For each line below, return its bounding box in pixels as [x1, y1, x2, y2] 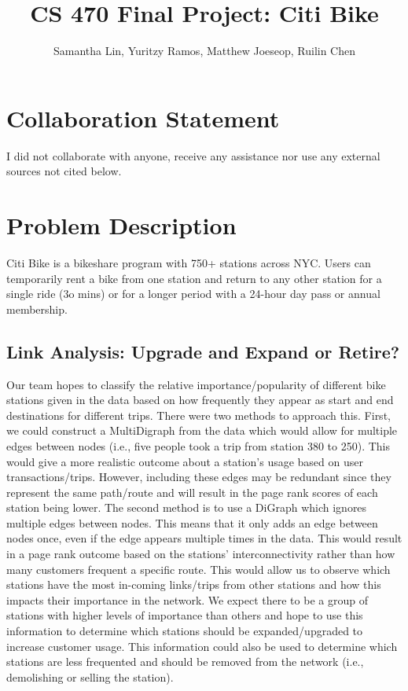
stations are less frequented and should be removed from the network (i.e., [6, 653, 364, 670]
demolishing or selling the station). [6, 668, 174, 685]
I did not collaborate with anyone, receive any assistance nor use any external [6, 147, 380, 164]
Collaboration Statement [6, 101, 280, 134]
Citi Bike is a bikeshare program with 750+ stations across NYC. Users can [6, 254, 371, 270]
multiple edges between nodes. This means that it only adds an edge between [6, 514, 378, 531]
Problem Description [6, 209, 237, 241]
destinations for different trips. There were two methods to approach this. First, [6, 406, 391, 423]
